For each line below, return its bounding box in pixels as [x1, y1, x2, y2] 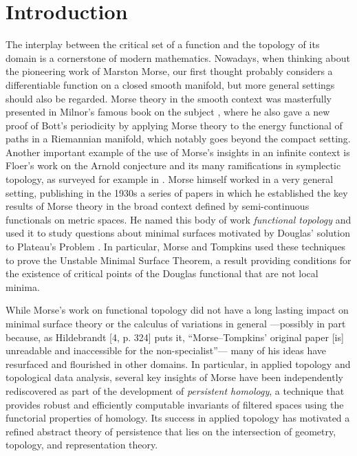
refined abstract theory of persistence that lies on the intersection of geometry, [6, 424, 336, 438]
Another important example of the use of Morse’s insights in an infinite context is [6, 144, 350, 159]
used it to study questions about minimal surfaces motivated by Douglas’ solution [6, 226, 350, 240]
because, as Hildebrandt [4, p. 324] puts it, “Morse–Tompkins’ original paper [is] [6, 329, 344, 344]
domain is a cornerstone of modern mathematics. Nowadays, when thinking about [6, 50, 350, 65]
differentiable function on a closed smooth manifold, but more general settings [6, 77, 335, 91]
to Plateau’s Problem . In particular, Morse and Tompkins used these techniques [6, 239, 346, 254]
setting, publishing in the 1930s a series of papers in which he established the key [6, 185, 348, 199]
